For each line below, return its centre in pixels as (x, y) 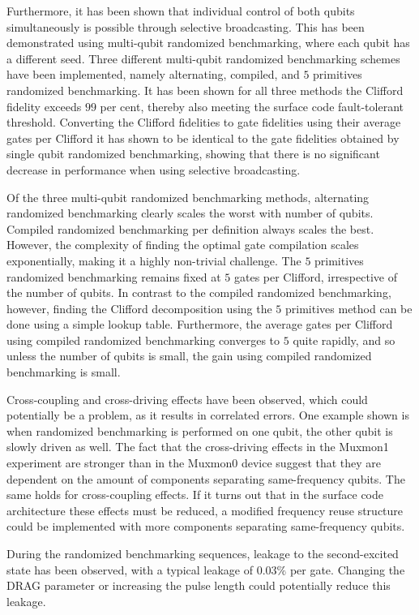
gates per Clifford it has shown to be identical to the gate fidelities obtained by (203, 138)
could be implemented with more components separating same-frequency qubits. (206, 526)
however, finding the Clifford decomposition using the (139, 308)
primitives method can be (349, 308)
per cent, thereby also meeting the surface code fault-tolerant (252, 106)
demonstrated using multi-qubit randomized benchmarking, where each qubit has (208, 43)
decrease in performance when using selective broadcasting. (154, 169)
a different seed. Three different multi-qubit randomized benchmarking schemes (203, 58)
